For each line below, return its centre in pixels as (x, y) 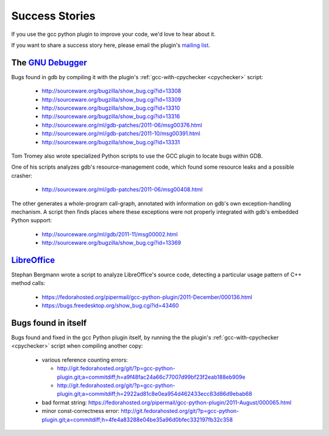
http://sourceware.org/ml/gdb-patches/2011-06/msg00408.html (122, 189)
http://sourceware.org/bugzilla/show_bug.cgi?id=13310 (111, 108)
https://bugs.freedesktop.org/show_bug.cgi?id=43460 (110, 306)
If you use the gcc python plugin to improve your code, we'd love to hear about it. (113, 34)
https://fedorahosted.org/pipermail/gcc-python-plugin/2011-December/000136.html (147, 297)
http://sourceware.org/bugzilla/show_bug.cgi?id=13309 (111, 99)
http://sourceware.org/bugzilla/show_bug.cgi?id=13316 (111, 116)
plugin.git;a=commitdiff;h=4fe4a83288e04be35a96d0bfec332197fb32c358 (137, 420)
